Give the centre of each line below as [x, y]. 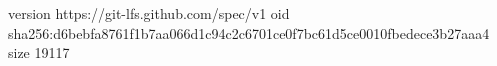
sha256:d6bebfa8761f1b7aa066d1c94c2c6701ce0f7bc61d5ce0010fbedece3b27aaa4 [249, 32]
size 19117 [39, 52]
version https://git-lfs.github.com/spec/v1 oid [149, 13]
